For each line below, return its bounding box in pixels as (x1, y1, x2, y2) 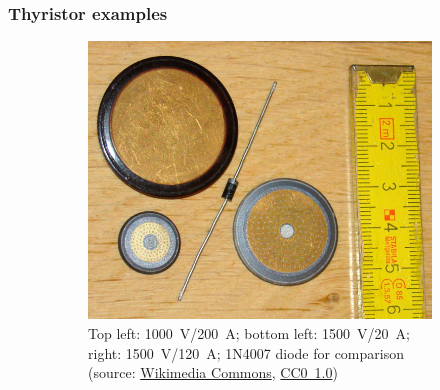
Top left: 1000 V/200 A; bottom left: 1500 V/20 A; (88, 323, 411, 344)
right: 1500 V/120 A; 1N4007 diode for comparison (88, 342, 404, 363)
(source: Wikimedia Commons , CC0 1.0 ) (88, 362, 338, 383)
